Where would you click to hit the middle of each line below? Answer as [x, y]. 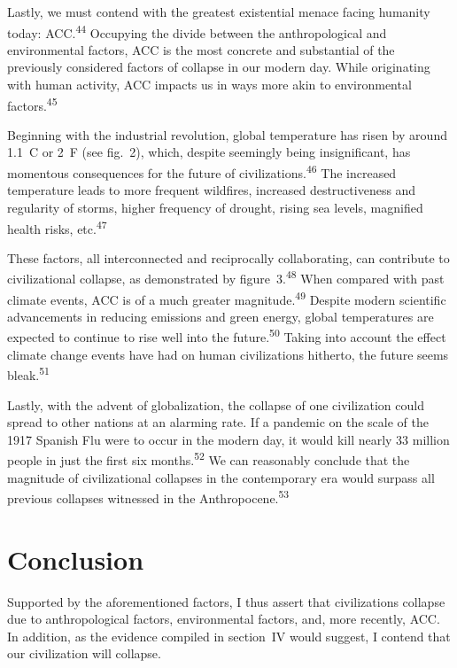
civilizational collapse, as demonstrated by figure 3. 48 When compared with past [226, 277]
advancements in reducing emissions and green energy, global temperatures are [221, 316]
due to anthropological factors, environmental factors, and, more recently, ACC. [224, 619]
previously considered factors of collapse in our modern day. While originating [219, 67]
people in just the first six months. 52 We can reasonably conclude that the [209, 458]
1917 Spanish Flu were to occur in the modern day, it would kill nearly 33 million [228, 439]
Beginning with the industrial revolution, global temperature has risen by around [227, 134]
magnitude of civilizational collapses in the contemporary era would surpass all [221, 477]
